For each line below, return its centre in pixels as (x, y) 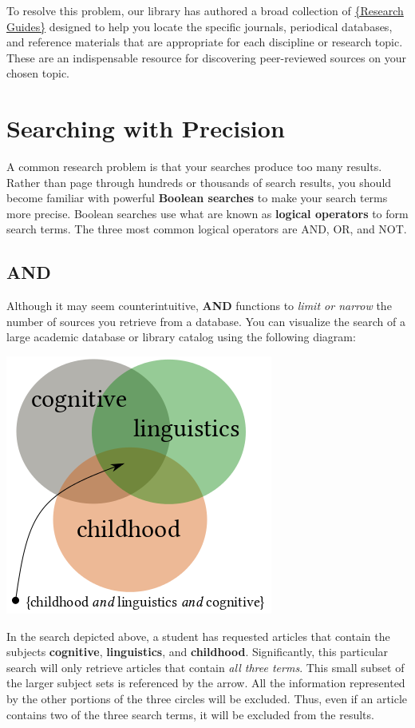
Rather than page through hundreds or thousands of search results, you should (199, 182)
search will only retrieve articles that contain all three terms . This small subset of (206, 667)
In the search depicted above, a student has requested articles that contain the (198, 636)
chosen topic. (38, 73)
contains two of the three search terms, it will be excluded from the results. (190, 714)
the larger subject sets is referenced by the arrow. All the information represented (206, 683)
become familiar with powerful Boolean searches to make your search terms (197, 198)
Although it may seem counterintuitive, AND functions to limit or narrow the (199, 306)
